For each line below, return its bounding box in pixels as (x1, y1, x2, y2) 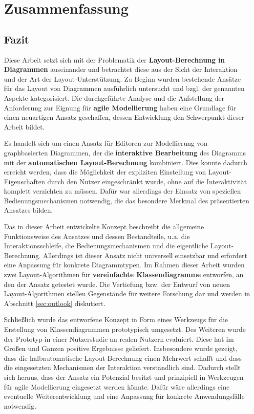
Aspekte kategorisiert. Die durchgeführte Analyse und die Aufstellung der (4, 92, 225, 103)
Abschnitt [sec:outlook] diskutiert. (4, 298, 106, 308)
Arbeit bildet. (4, 121, 45, 131)
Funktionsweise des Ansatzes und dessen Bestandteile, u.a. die (4, 231, 190, 241)
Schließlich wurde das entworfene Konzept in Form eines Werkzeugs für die (4, 314, 228, 325)
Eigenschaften (4, 176, 45, 186)
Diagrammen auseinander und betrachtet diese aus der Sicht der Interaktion (4, 64, 238, 74)
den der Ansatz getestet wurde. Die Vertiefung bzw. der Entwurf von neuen (4, 279, 230, 289)
